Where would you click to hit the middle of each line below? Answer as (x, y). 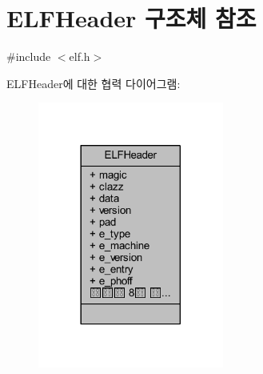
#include (29, 56)
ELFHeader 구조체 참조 (131, 18)
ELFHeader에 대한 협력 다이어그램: (94, 83)
